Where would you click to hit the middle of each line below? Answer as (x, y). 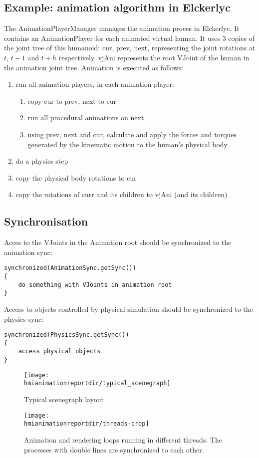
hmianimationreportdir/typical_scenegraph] (97, 383)
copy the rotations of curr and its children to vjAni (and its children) (122, 194)
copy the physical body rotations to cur (76, 177)
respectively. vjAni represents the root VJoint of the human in (154, 57)
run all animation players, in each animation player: (95, 84)
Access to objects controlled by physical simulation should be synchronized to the (129, 309)
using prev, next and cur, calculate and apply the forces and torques (132, 134)
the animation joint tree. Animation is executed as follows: (94, 67)
